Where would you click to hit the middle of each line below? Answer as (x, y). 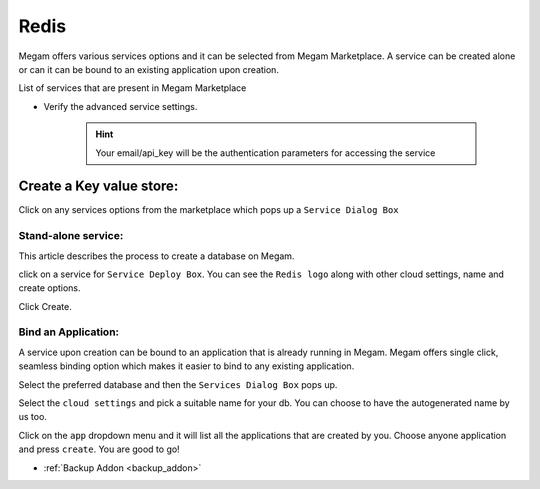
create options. (49, 288)
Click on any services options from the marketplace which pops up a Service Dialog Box (208, 210)
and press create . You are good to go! (99, 449)
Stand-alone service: (71, 236)
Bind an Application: (69, 332)
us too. (32, 417)
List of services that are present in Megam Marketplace (132, 88)
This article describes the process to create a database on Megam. (156, 256)
